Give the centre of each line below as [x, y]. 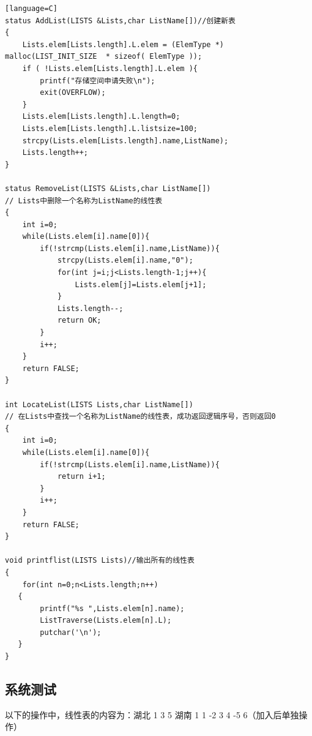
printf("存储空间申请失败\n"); [98, 81]
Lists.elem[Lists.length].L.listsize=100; [110, 128]
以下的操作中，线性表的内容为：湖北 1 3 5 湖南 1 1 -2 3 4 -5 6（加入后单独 [152, 714]
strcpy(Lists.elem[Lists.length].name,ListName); [125, 141]
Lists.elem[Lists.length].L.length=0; [101, 117]
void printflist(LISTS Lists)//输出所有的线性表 [100, 561]
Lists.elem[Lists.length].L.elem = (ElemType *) [123, 44]
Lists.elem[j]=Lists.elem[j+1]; [141, 284]
